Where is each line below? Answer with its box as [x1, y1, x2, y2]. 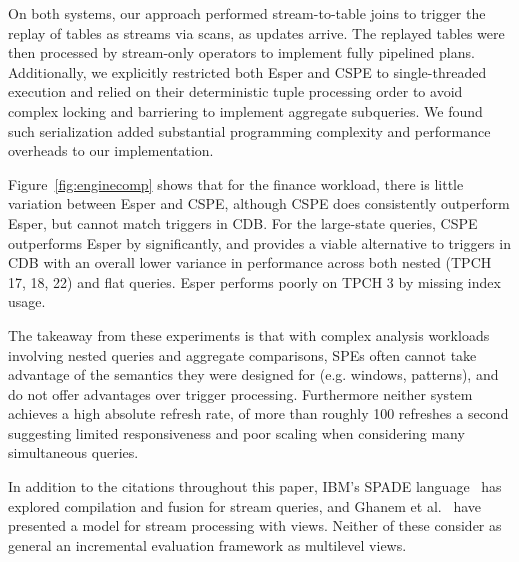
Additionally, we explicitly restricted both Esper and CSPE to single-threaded [8, 61, 487, 82]
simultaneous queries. [8, 442, 139, 463]
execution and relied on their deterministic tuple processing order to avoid [8, 81, 463, 102]
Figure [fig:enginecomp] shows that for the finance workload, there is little [8, 173, 464, 194]
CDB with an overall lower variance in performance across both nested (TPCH [8, 252, 492, 273]
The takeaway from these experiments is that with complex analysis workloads [8, 324, 490, 345]
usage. [8, 291, 46, 312]
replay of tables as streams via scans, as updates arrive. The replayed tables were [8, 22, 505, 43]
